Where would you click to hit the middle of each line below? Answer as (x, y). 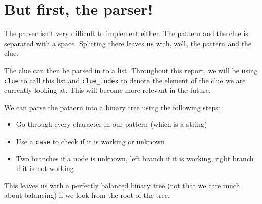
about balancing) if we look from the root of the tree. (87, 195)
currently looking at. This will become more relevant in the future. (107, 90)
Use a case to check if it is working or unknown (90, 141)
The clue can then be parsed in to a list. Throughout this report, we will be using (131, 70)
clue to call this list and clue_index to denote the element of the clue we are (125, 80)
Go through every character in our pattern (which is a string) (111, 124)
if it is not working (45, 168)
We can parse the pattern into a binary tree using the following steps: (112, 107)
